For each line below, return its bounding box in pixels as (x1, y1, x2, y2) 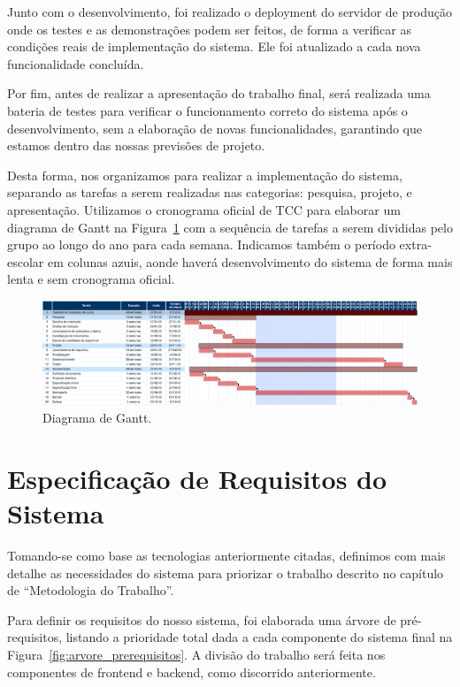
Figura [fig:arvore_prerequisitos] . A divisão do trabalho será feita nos (7, 645, 386, 663)
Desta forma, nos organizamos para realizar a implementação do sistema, (7, 165, 402, 184)
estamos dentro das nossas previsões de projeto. (7, 136, 265, 155)
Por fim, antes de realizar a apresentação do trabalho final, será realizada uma (7, 84, 431, 103)
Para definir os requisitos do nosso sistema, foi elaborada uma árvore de (7, 610, 396, 629)
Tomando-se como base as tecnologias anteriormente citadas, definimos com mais (7, 546, 446, 564)
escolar (7, 252, 44, 271)
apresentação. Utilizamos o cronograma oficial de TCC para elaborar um (7, 200, 401, 218)
